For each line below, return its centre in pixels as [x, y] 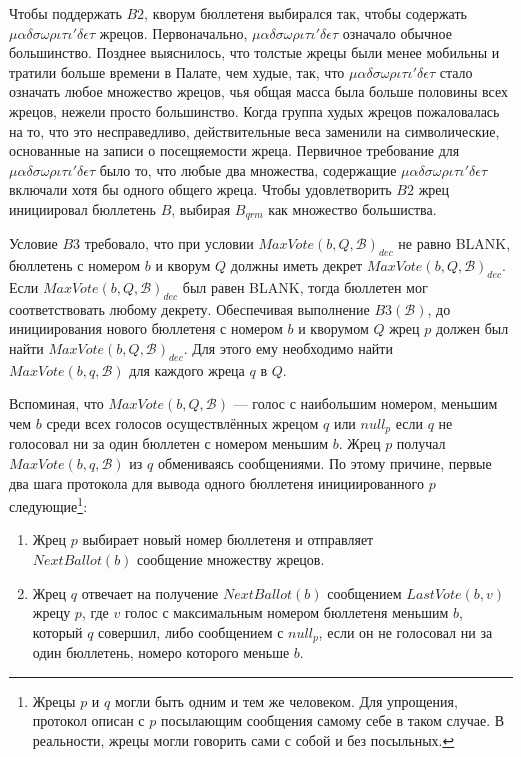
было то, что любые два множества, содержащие [248, 169]
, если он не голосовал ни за [405, 631]
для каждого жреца [187, 369]
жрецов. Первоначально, [173, 32]
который [57, 631]
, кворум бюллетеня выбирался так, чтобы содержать [305, 13]
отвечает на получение [150, 592]
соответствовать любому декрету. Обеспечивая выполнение [189, 308]
